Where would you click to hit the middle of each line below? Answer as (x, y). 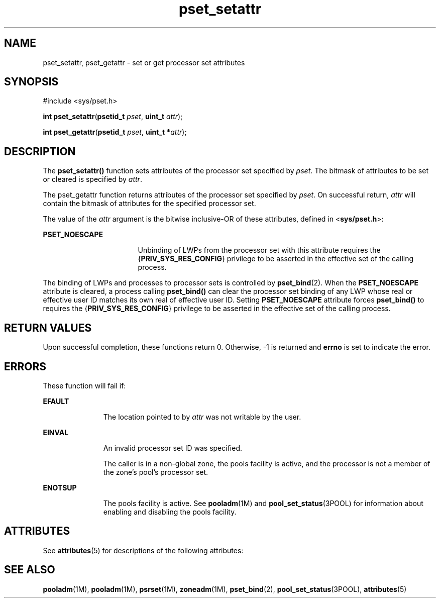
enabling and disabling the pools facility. (170, 512)
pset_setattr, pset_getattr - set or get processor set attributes (144, 62)
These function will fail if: (84, 385)
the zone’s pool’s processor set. (156, 472)
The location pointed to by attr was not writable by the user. (202, 417)
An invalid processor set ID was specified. (173, 448)
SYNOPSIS (31, 82)
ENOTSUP (60, 487)
